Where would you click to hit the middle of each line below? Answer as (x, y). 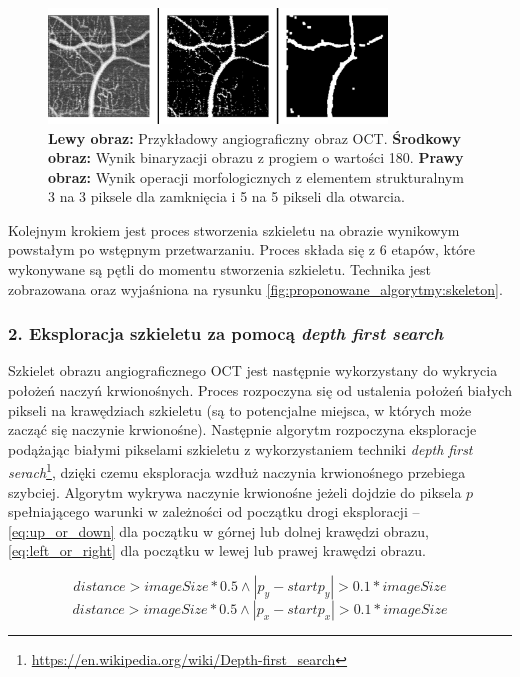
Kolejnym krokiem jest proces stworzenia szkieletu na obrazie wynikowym (234, 229)
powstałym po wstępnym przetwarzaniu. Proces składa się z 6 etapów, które (242, 249)
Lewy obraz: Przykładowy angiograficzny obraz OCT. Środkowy (255, 137)
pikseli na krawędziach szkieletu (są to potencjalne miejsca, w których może (240, 409)
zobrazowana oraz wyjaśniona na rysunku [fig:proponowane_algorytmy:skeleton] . (255, 288)
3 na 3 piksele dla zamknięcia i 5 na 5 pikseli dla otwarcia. (226, 196)
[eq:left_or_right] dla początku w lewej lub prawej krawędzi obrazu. (217, 550)
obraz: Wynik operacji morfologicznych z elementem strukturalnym (256, 176)
